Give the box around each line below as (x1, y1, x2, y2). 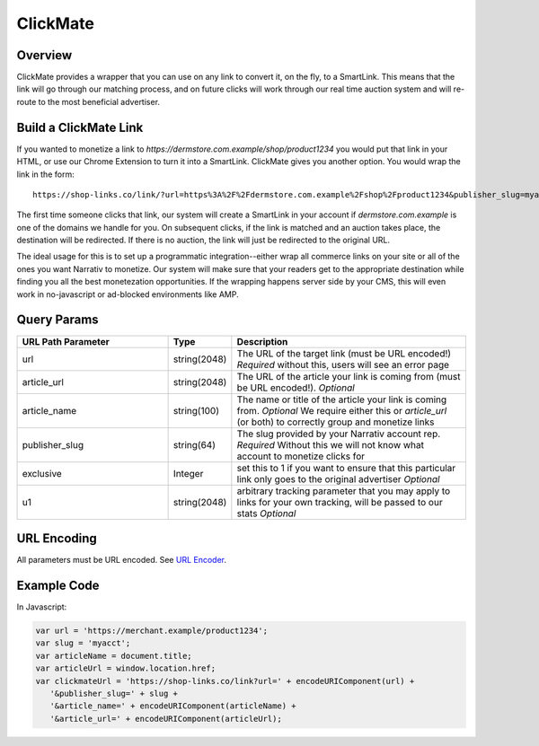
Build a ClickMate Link (16, 119, 144, 135)
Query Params (16, 312, 99, 328)
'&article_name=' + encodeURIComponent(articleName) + (49, 701, 296, 711)
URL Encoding (16, 531, 98, 546)
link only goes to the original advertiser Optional (236, 472, 440, 485)
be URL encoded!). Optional (236, 382, 355, 394)
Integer (172, 467, 204, 479)
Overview (16, 48, 73, 63)
